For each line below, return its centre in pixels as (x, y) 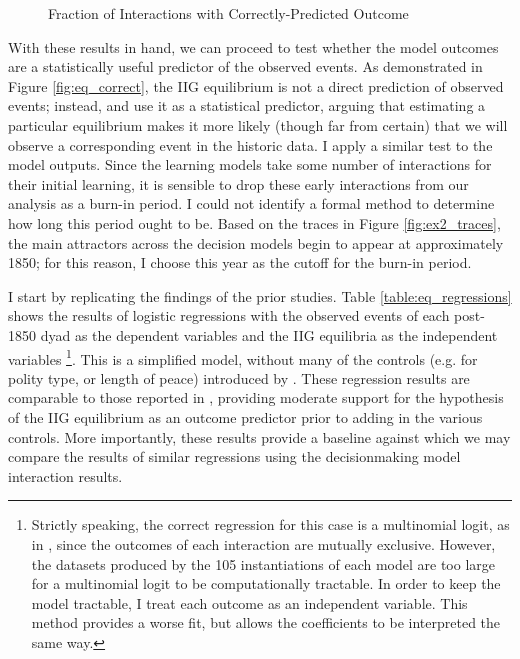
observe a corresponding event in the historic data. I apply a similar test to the (250, 144)
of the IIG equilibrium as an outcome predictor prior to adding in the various (245, 416)
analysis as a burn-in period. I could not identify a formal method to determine (251, 203)
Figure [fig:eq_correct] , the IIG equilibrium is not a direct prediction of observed (256, 85)
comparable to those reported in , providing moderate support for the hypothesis (256, 397)
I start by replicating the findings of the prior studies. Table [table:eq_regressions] (260, 295)
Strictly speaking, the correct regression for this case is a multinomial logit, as (270, 524)
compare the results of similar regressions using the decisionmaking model (234, 456)
